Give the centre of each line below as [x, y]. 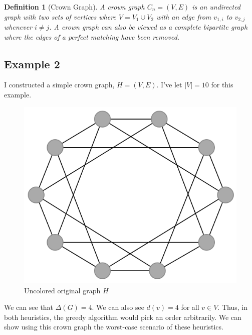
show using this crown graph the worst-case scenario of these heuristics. [114, 327]
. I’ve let [169, 85]
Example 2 [32, 64]
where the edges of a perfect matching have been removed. [92, 36]
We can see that [29, 307]
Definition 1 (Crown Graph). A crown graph [74, 7]
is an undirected [216, 7]
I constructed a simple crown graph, [59, 85]
